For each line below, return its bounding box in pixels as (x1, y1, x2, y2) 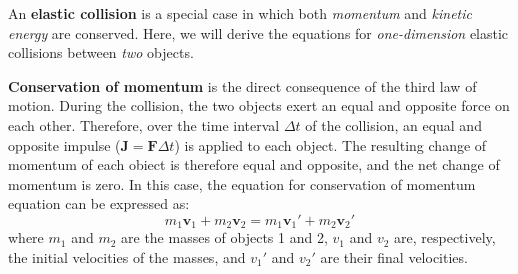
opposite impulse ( (8, 134, 121, 155)
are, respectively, (394, 227, 496, 248)
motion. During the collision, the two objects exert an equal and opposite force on (8, 95, 510, 116)
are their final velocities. (320, 246, 468, 267)
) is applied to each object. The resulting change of (174, 134, 487, 155)
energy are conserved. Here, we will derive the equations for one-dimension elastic (8, 22, 509, 43)
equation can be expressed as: (8, 193, 190, 214)
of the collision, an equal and (305, 114, 482, 135)
